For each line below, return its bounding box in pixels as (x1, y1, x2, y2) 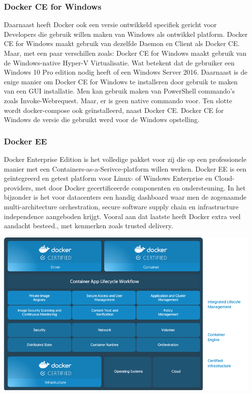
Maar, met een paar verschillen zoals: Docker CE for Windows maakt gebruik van (4, 48, 247, 58)
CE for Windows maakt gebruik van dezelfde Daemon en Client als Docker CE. (4, 38, 240, 48)
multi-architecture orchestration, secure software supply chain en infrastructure (4, 201, 239, 211)
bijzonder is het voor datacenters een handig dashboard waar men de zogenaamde (4, 192, 247, 202)
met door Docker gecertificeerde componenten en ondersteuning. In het (35, 182, 246, 192)
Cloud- (214, 173, 235, 183)
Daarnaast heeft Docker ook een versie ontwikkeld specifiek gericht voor (4, 19, 217, 30)
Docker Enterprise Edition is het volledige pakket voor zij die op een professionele (4, 154, 247, 164)
